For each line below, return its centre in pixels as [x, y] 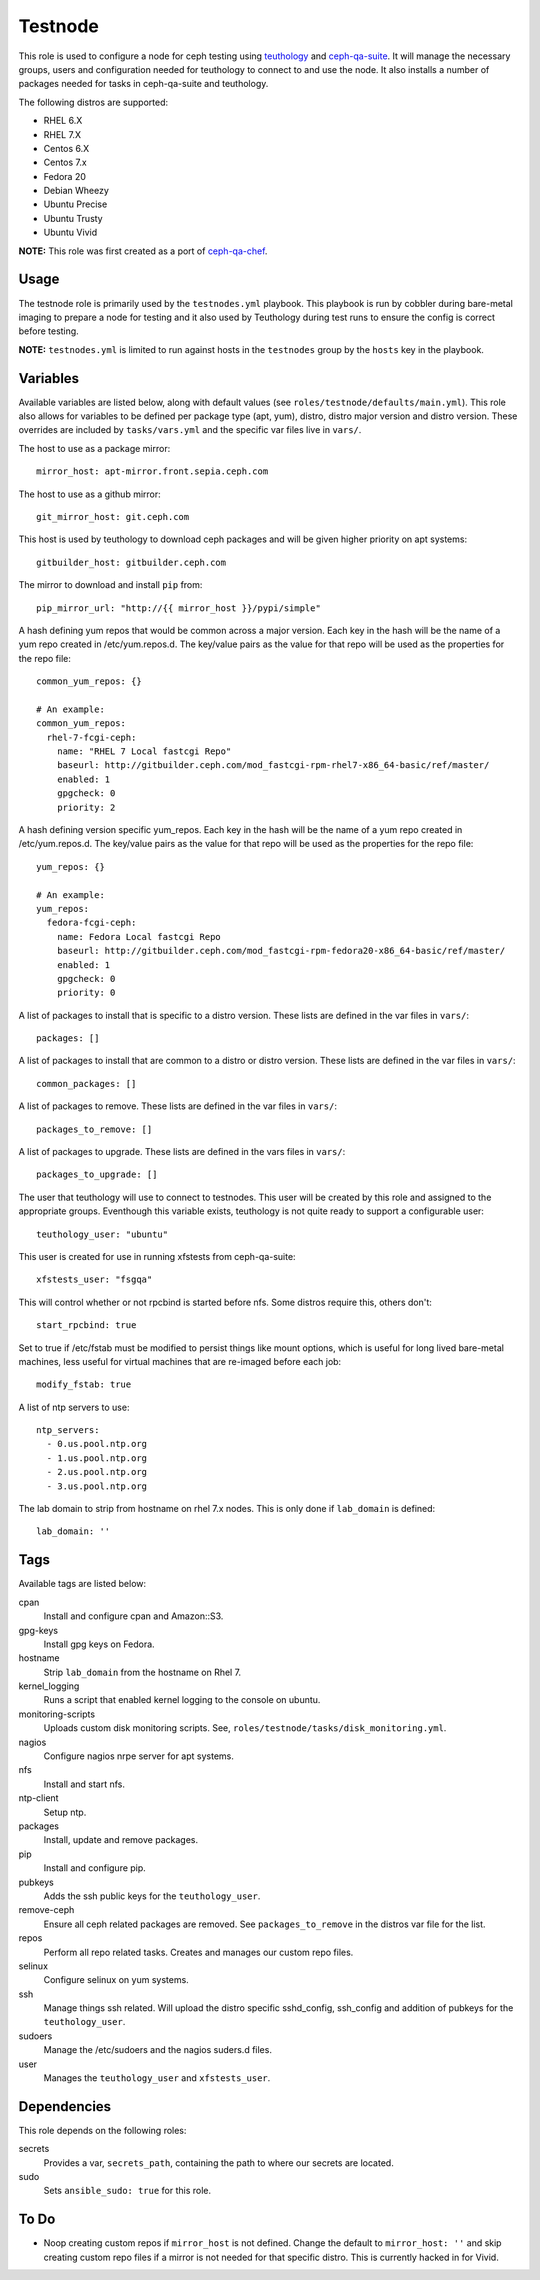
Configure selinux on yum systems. [116, 1980]
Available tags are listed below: [82, 1584]
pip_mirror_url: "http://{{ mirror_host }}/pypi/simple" [179, 608]
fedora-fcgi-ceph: [91, 923]
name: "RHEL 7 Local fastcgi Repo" [144, 751]
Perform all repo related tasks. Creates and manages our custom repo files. [198, 1952]
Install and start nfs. [84, 1784]
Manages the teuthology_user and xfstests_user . [157, 2078]
